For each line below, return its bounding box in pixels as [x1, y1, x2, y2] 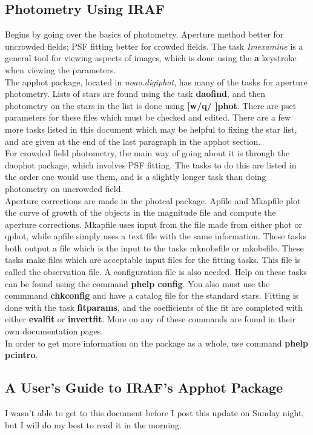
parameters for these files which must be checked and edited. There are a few [5, 111, 291, 124]
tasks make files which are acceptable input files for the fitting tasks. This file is [5, 253, 301, 266]
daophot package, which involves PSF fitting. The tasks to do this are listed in [5, 158, 297, 171]
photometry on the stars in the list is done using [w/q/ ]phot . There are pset [5, 99, 297, 111]
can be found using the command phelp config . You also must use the [5, 277, 270, 290]
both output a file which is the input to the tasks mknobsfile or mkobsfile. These [5, 241, 304, 254]
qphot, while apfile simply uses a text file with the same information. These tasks [5, 230, 306, 242]
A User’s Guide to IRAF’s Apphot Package [5, 378, 283, 397]
